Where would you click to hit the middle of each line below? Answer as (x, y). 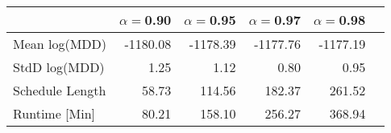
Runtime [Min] (54, 113)
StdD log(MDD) (59, 67)
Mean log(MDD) (60, 44)
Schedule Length (60, 90)
